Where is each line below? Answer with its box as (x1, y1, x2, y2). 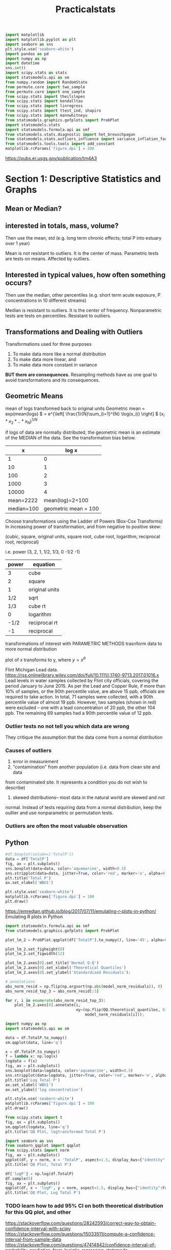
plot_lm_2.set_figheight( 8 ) (5, 947, 65, 952)
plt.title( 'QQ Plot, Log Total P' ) (5, 1190, 81, 1195)
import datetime (5, 61, 40, 66)
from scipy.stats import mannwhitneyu (5, 113, 88, 118)
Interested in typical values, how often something (5, 270, 166, 279)
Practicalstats (55, 4, 116, 15)
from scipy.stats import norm (5, 1148, 70, 1153)
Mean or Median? (5, 204, 62, 213)
